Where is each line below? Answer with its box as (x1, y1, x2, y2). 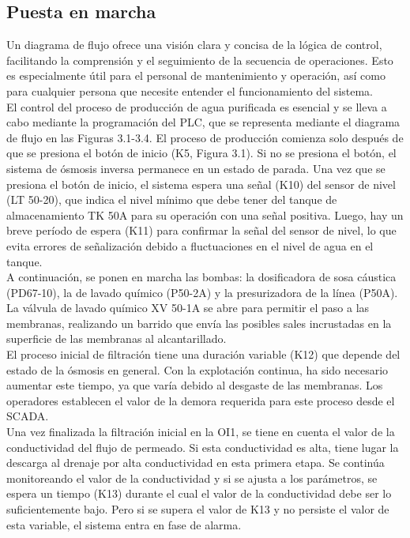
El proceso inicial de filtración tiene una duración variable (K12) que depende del (6, 346, 401, 363)
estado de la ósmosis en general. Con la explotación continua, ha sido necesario (6, 361, 389, 378)
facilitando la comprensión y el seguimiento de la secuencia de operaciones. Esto (6, 51, 393, 68)
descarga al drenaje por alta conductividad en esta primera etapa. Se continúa (6, 454, 385, 471)
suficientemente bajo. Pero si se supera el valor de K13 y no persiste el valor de (6, 501, 389, 517)
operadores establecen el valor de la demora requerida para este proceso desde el (6, 392, 395, 408)
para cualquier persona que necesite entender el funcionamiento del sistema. (6, 82, 374, 99)
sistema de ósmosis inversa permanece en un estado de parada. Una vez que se (6, 160, 386, 176)
